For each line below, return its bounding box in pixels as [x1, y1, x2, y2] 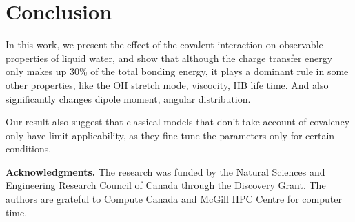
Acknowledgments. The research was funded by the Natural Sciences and [6, 164, 325, 179]
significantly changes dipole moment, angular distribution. [6, 91, 251, 105]
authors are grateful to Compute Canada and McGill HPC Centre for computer [6, 192, 342, 206]
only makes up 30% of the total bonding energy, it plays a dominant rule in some [6, 64, 349, 79]
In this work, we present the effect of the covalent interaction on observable [6, 37, 323, 52]
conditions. [6, 141, 52, 156]
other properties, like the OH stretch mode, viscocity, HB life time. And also [6, 77, 329, 92]
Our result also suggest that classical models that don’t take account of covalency [6, 114, 350, 129]
